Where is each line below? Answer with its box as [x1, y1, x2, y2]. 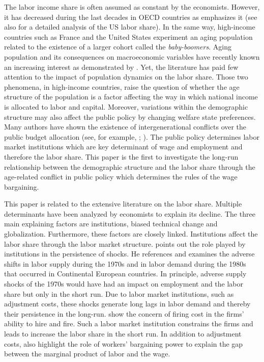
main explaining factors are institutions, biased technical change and [4, 218, 218, 229]
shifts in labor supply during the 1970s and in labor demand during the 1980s [4, 258, 246, 269]
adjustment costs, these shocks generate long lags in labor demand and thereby [4, 298, 251, 309]
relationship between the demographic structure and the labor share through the [4, 161, 255, 172]
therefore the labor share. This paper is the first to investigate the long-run [4, 151, 239, 162]
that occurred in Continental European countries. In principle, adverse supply [4, 268, 247, 279]
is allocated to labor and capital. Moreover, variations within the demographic [4, 101, 248, 112]
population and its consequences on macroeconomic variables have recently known [4, 51, 260, 62]
